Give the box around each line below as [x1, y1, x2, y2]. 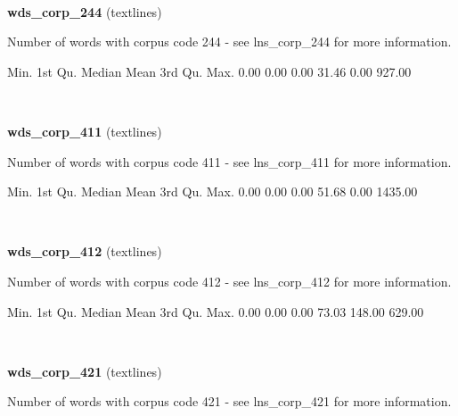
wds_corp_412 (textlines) [7, 242, 162, 261]
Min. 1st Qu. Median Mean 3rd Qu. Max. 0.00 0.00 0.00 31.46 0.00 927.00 [7, 62, 412, 80]
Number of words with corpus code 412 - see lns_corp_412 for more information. [7, 271, 452, 290]
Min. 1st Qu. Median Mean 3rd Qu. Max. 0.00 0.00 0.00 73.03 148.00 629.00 [7, 302, 424, 320]
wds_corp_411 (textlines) [7, 121, 162, 140]
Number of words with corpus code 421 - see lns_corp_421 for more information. [7, 392, 452, 411]
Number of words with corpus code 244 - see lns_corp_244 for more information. [7, 32, 452, 51]
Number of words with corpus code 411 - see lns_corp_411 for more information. [7, 152, 452, 171]
